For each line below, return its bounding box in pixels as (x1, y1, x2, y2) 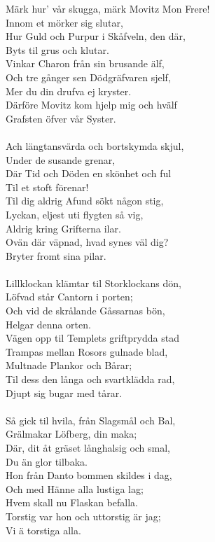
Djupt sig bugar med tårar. (6, 385, 123, 400)
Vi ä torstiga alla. (6, 522, 81, 537)
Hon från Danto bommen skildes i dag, (6, 468, 172, 482)
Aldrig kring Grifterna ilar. (6, 221, 121, 235)
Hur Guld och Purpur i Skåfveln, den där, (6, 29, 186, 43)
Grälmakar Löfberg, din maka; (6, 426, 137, 441)
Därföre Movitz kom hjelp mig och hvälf (6, 97, 177, 112)
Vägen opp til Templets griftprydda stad (6, 331, 179, 345)
